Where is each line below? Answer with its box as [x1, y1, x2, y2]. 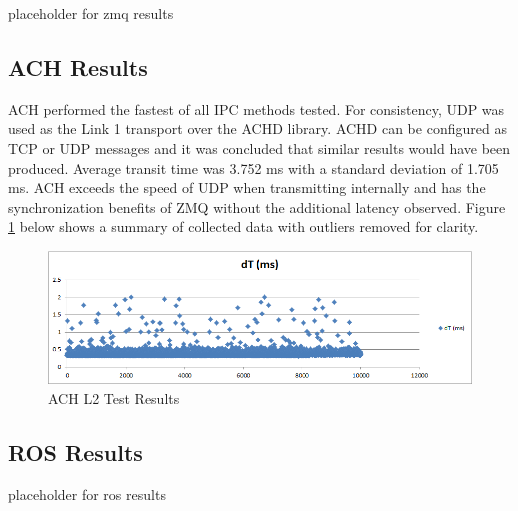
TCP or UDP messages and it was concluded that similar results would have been [8, 137, 511, 158]
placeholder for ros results [8, 483, 166, 504]
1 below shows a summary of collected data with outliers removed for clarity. [8, 216, 479, 237]
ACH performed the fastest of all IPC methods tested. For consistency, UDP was [8, 98, 505, 119]
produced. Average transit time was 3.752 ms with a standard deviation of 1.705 [8, 157, 499, 178]
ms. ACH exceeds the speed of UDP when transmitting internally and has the [8, 177, 486, 198]
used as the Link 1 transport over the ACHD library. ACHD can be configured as [8, 118, 507, 139]
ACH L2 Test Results [48, 387, 180, 408]
